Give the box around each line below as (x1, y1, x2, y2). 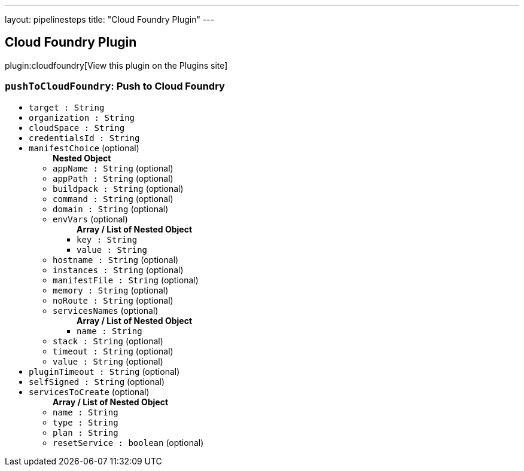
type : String (53, 417, 118, 427)
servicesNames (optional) (53, 305, 159, 316)
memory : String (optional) (53, 285, 169, 295)
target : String (29, 102, 105, 112)
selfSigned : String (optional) (29, 376, 165, 387)
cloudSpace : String (29, 123, 125, 133)
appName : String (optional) (53, 163, 173, 173)
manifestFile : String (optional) (53, 274, 199, 285)
